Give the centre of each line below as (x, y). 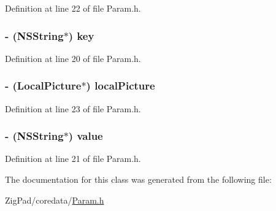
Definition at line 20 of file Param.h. (73, 58)
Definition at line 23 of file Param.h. (73, 108)
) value (86, 136)
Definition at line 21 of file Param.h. (73, 159)
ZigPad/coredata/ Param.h (55, 200)
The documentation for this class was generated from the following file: (138, 179)
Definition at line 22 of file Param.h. (73, 8)
